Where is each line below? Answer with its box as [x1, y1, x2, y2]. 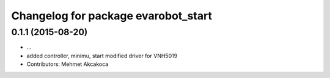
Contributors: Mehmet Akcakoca [26, 60, 109, 68]
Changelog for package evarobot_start [11, 9, 212, 22]
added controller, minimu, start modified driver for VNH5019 [26, 52, 178, 59]
